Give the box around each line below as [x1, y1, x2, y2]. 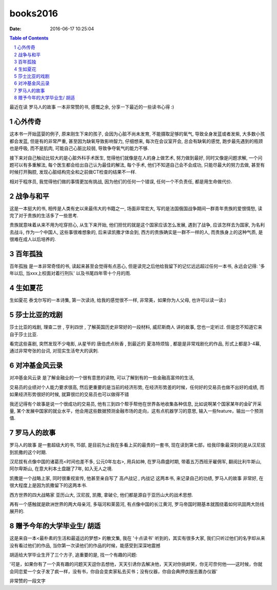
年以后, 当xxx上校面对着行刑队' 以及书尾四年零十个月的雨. [9, 270, 132, 276]
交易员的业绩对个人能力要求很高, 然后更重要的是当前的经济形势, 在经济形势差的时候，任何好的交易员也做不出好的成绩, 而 [9, 384, 264, 390]
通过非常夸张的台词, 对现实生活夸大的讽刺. [9, 348, 100, 354]
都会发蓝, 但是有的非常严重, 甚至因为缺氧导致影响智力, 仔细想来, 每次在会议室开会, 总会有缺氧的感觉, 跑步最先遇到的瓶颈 [9, 138, 263, 144]
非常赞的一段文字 [9, 578, 46, 584]
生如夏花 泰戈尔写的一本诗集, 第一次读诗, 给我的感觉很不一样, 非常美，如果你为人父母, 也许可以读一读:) [9, 297, 226, 303]
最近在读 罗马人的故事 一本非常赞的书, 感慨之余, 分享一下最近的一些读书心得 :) [9, 104, 174, 110]
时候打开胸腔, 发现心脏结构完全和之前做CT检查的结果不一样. [9, 169, 137, 175]
